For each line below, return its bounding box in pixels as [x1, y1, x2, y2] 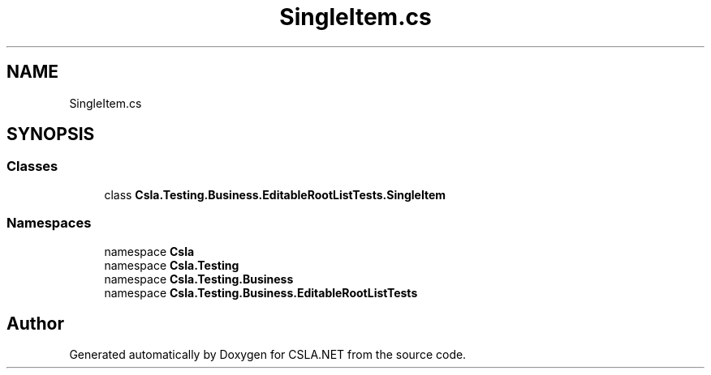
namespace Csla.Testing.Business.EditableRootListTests [104, 285, 418, 300]
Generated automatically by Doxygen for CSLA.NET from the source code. [69, 347, 467, 362]
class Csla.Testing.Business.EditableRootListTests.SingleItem [104, 187, 446, 202]
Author [6, 313, 64, 334]
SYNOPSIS [6, 124, 95, 145]
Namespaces [6, 215, 92, 232]
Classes [6, 158, 58, 175]
